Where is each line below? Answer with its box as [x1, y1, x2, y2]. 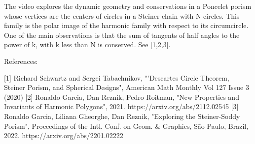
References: [4, 56, 38, 66]
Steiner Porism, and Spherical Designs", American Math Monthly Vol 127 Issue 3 [4, 82, 249, 92]
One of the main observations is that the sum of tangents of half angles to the [4, 29, 240, 40]
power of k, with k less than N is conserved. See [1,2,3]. [4, 39, 171, 50]
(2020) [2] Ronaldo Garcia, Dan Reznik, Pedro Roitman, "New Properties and [4, 91, 239, 102]
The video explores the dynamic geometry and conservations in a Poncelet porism [4, 1, 252, 11]
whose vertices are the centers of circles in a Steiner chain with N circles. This [4, 10, 240, 21]
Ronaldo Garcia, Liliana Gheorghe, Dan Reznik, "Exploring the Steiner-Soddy [4, 111, 240, 121]
